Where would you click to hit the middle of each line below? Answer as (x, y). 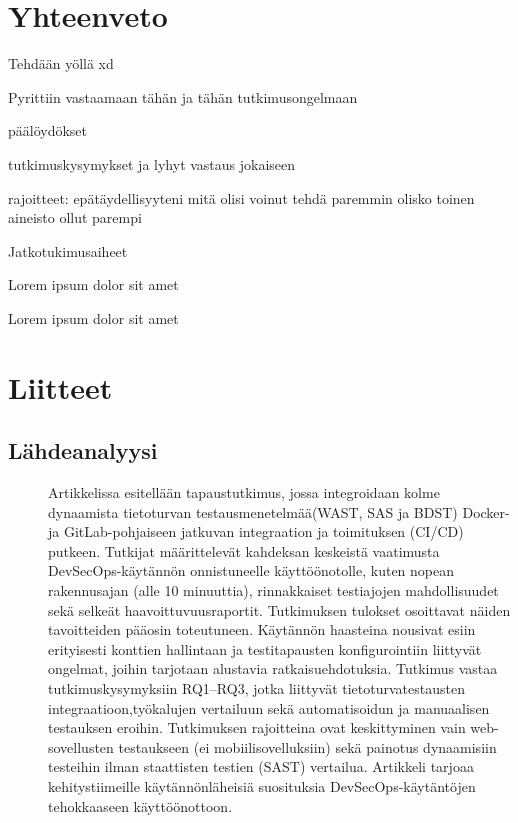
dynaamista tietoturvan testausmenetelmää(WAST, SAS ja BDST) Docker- (279, 511)
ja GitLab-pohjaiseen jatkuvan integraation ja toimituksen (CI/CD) (256, 531)
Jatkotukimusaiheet (68, 250)
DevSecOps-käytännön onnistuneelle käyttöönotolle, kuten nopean (251, 570)
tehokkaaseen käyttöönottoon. (140, 805)
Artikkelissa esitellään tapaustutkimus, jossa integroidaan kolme (244, 492)
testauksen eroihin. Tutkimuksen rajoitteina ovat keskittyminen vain (257, 727)
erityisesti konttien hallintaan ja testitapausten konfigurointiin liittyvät (265, 648)
